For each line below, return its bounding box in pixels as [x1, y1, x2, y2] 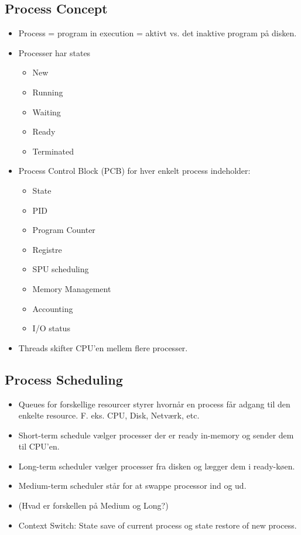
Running [32, 85, 63, 98]
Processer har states [18, 46, 91, 59]
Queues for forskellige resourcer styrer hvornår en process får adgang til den [18, 397, 290, 410]
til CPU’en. [18, 440, 60, 452]
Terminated [32, 145, 74, 157]
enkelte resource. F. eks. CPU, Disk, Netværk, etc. [18, 409, 200, 421]
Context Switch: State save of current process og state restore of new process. [18, 519, 297, 531]
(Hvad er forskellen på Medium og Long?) [18, 499, 169, 512]
